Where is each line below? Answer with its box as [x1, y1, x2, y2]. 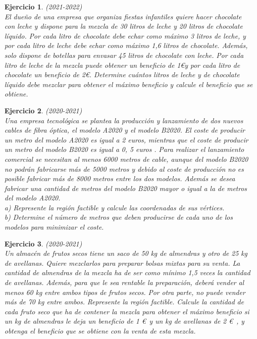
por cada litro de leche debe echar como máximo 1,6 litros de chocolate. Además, [4, 40, 248, 50]
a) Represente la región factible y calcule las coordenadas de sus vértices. [4, 202, 224, 212]
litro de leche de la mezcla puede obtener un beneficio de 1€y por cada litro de [4, 59, 240, 70]
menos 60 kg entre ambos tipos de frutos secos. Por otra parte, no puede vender [4, 287, 246, 297]
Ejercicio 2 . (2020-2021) [4, 105, 82, 115]
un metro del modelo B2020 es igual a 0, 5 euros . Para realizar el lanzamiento [4, 144, 244, 154]
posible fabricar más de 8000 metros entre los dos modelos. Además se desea [4, 173, 235, 184]
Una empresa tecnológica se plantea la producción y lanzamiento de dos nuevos [4, 115, 243, 125]
